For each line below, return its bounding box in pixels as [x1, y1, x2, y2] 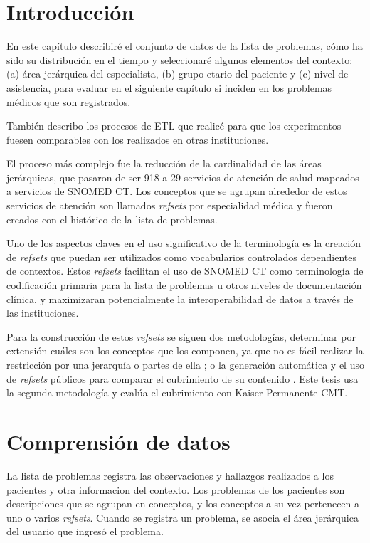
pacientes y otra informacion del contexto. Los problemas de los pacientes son [6, 482, 345, 497]
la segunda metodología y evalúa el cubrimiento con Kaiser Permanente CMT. [6, 385, 348, 400]
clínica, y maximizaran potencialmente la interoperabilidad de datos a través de [6, 291, 354, 306]
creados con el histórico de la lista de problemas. [6, 211, 218, 226]
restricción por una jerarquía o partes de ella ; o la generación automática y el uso [6, 357, 364, 371]
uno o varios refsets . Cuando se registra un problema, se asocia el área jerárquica [6, 510, 359, 524]
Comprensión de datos [6, 426, 231, 455]
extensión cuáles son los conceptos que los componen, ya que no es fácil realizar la [6, 343, 364, 358]
